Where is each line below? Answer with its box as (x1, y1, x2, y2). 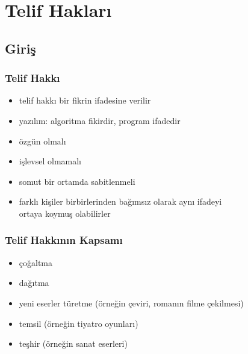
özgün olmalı (19, 134, 66, 147)
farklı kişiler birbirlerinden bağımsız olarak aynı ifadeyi (19, 195, 222, 208)
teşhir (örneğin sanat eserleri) (19, 337, 128, 350)
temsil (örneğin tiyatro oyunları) (19, 317, 138, 329)
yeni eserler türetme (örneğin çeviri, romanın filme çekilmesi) (19, 296, 244, 309)
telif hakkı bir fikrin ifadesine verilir (19, 94, 151, 107)
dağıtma (19, 276, 49, 289)
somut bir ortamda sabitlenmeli (19, 175, 135, 187)
